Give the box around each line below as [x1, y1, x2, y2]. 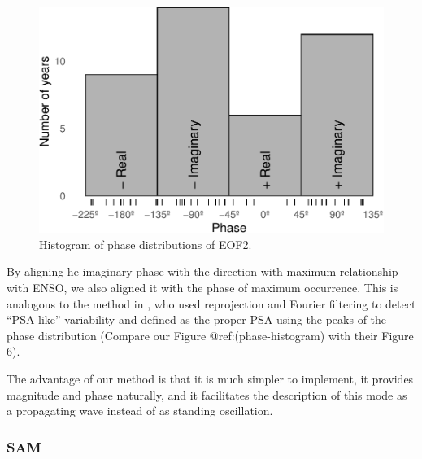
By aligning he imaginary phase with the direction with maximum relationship [7, 263, 398, 280]
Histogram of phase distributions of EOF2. [39, 235, 252, 252]
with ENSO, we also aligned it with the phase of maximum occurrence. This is [7, 279, 398, 296]
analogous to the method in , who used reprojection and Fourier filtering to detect [7, 295, 416, 312]
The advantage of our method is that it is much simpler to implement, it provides [7, 370, 414, 387]
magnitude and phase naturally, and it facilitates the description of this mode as [7, 386, 407, 403]
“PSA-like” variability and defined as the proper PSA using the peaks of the [7, 311, 387, 328]
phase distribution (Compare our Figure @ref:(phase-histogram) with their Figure [7, 326, 414, 343]
